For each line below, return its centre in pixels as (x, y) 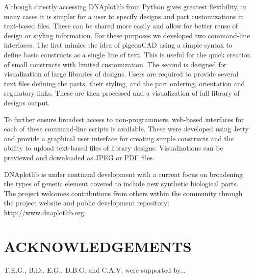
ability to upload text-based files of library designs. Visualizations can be (114, 148)
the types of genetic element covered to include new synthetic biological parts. (121, 184)
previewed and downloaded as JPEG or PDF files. (79, 157)
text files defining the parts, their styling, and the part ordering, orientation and (125, 83)
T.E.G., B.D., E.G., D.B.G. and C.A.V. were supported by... (95, 269)
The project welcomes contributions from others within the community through (123, 193)
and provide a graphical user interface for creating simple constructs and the (119, 138)
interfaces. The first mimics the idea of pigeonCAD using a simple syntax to (118, 45)
